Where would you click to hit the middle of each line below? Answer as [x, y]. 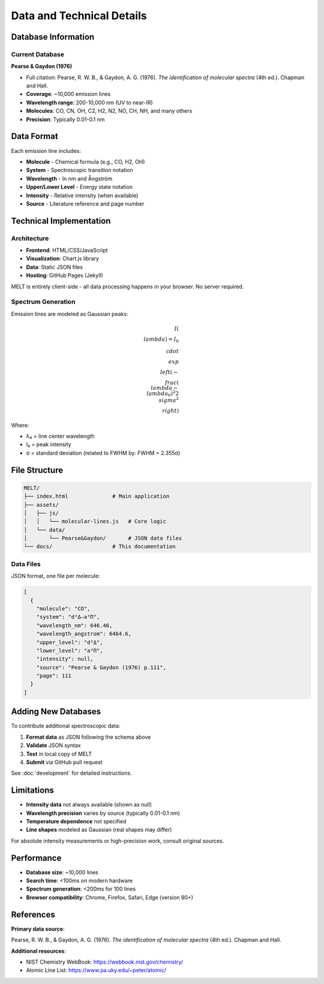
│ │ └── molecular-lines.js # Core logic [95, 521]
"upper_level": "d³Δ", [70, 642]
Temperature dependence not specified [76, 821]
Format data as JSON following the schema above [88, 737]
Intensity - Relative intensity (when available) [82, 195]
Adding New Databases [56, 711]
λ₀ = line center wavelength [61, 436]
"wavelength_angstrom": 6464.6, [84, 634]
